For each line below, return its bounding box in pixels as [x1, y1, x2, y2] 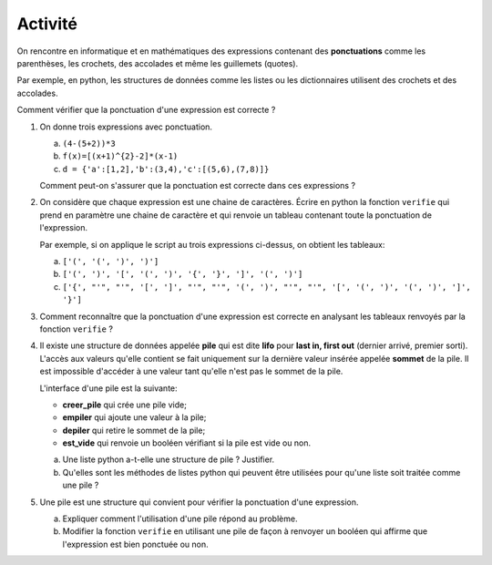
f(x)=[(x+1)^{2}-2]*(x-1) [62, 151, 179, 161]
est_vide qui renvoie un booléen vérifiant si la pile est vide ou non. [62, 437, 312, 448]
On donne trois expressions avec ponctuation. [39, 121, 213, 132]
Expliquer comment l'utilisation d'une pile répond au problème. [62, 513, 298, 524]
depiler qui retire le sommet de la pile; [62, 425, 206, 436]
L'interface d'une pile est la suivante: [39, 383, 178, 394]
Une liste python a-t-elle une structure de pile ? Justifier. [62, 454, 275, 465]
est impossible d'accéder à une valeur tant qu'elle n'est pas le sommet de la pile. [39, 365, 343, 377]
